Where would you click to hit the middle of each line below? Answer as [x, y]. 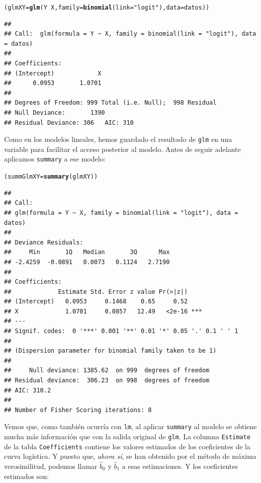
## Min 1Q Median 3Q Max [87, 252]
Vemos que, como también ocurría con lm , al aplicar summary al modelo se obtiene [130, 426]
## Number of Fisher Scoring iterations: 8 [78, 410]
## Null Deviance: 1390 [55, 113]
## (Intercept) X [53, 73]
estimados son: [26, 476]
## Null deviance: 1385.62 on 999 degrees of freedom [107, 371]
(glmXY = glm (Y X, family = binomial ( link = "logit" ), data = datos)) [107, 8]
